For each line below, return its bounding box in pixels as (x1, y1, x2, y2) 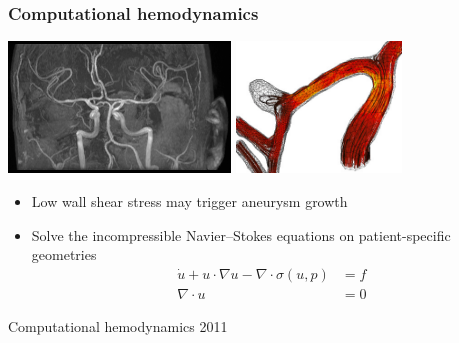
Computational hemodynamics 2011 (8, 315, 228, 336)
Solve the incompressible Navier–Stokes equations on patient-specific (31, 224, 451, 245)
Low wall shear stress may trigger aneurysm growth (31, 191, 348, 212)
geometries (31, 244, 97, 265)
